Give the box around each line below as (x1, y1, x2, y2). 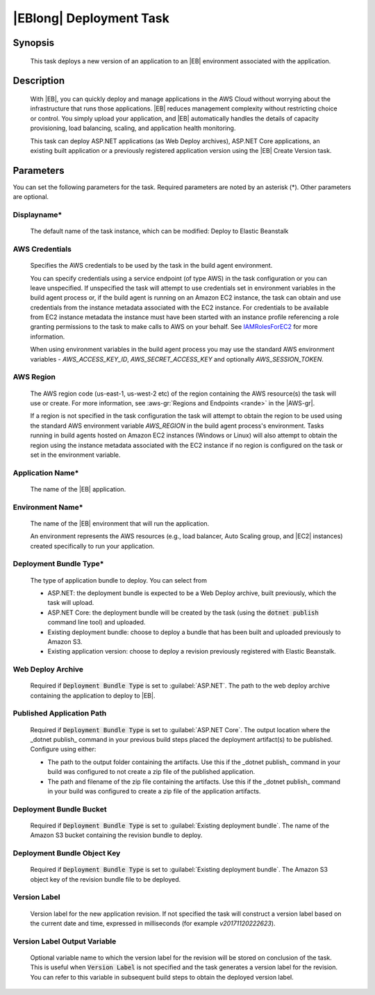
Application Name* (12, 468, 79, 478)
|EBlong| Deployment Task (12, 10, 169, 26)
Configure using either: (30, 745, 97, 754)
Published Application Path (12, 709, 107, 718)
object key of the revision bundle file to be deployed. (30, 875, 181, 883)
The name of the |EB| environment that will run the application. (30, 519, 210, 528)
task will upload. (47, 599, 94, 607)
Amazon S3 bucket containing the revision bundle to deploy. (30, 831, 203, 839)
